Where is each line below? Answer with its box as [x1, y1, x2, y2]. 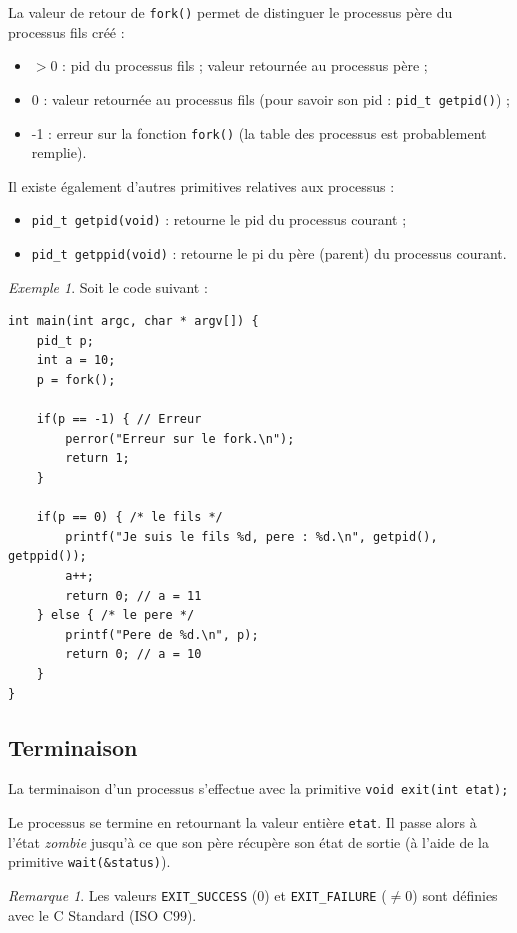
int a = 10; [36, 353, 116, 368]
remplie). [31, 142, 87, 163]
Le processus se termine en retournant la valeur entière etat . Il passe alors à [8, 811, 477, 832]
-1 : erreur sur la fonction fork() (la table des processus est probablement [31, 122, 487, 143]
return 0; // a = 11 [65, 588, 202, 603]
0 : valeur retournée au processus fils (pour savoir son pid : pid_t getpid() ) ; [31, 88, 510, 109]
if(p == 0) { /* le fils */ [36, 510, 223, 525]
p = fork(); [36, 373, 116, 388]
